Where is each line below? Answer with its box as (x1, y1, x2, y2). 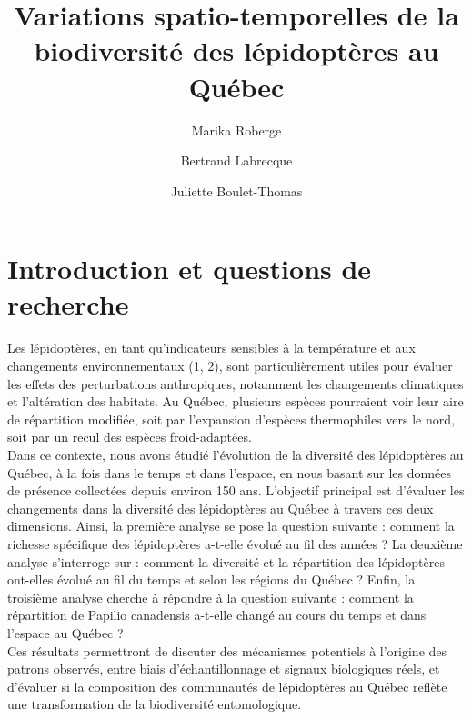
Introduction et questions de (7, 250, 372, 287)
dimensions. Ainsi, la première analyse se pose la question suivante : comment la (7, 516, 455, 535)
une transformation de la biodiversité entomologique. (7, 694, 302, 714)
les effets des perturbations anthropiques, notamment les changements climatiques (7, 374, 464, 393)
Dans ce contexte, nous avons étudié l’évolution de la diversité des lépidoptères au (7, 444, 464, 464)
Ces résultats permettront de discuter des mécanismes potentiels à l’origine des (7, 641, 447, 660)
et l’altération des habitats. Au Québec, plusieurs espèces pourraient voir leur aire (7, 392, 464, 411)
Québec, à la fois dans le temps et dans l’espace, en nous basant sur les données (7, 463, 452, 482)
